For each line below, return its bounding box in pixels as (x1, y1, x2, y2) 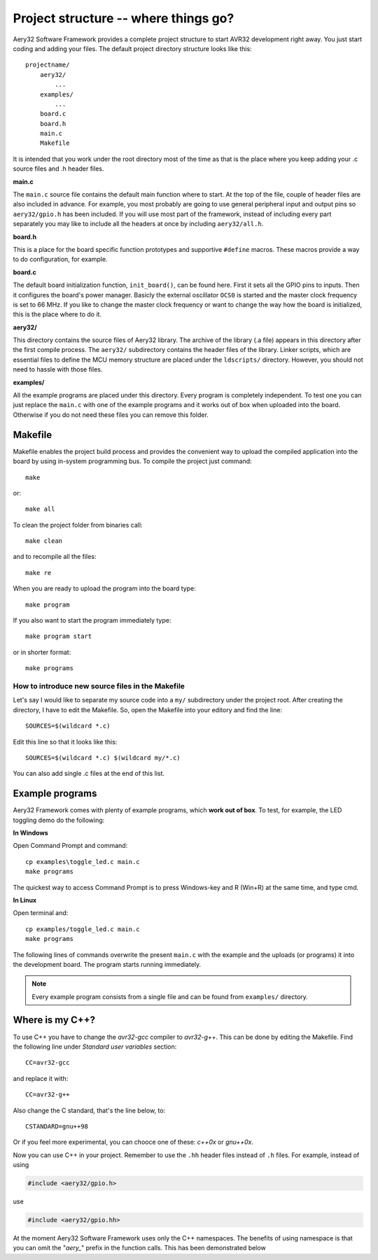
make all (25, 505, 55, 514)
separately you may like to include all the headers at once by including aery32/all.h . (13, 220, 264, 228)
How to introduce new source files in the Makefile (13, 681, 185, 691)
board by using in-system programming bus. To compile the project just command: (13, 457, 252, 465)
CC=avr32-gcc (25, 1059, 70, 1067)
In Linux (13, 896, 37, 904)
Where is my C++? (13, 1014, 96, 1026)
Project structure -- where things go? (13, 10, 234, 26)
